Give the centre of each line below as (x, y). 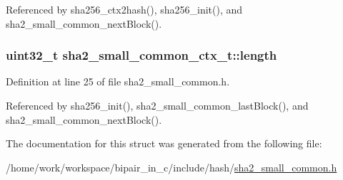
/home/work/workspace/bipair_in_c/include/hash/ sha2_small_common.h (171, 167)
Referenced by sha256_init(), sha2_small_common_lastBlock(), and (157, 105)
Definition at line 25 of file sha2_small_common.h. (118, 81)
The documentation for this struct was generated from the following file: (164, 143)
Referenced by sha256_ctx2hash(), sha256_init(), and (124, 9)
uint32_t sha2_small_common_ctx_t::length (141, 55)
